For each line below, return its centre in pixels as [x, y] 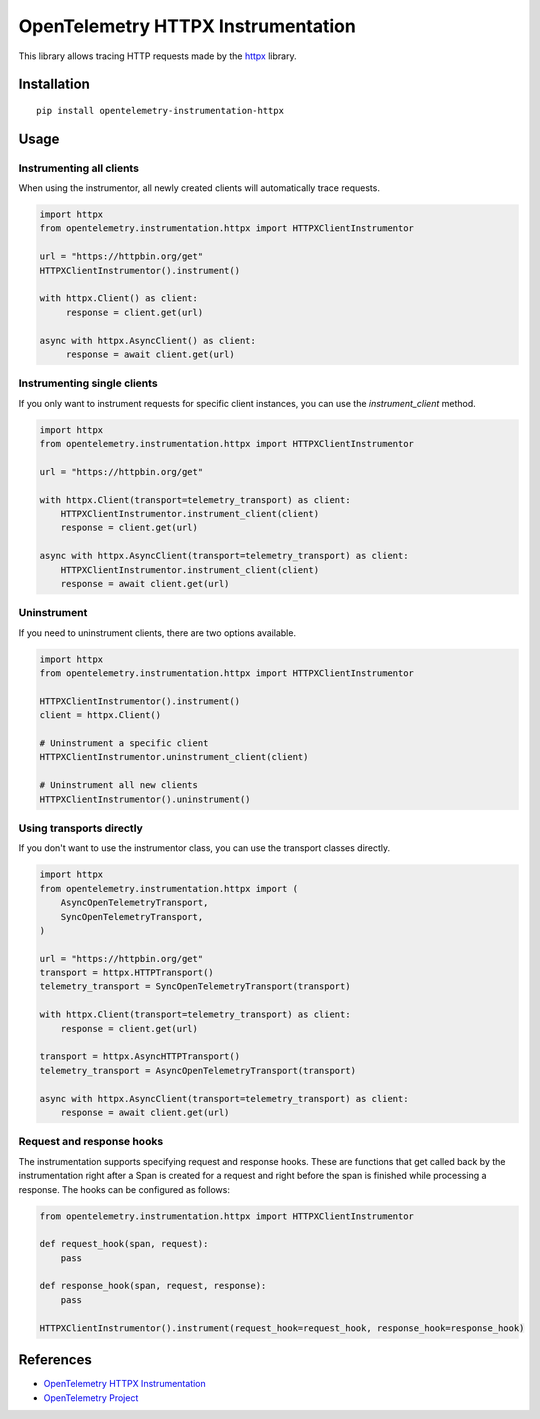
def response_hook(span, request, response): [153, 1286]
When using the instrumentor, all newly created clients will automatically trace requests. [199, 188]
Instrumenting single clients [88, 383]
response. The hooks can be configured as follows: [124, 1189]
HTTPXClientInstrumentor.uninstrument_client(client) [174, 757]
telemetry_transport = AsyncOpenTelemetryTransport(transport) [198, 1070]
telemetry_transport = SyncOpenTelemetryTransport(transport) [195, 986]
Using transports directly [81, 828]
